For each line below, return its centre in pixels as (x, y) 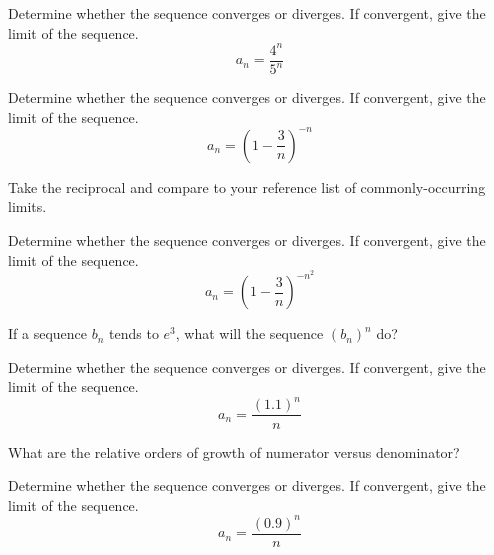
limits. (27, 206)
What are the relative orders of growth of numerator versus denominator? (234, 451)
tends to (134, 333)
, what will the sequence (249, 333)
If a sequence (48, 333)
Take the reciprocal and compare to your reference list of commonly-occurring (247, 186)
